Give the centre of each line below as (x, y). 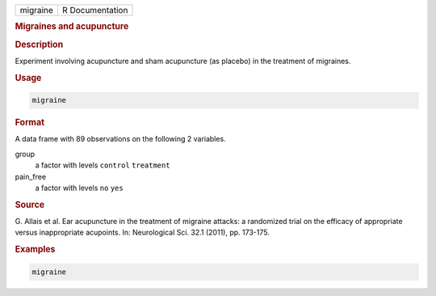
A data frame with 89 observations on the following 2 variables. (120, 139)
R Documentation (95, 10)
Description (39, 44)
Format (29, 123)
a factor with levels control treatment (103, 165)
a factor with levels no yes (80, 188)
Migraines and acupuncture (72, 27)
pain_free (31, 176)
